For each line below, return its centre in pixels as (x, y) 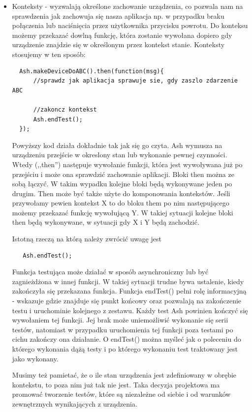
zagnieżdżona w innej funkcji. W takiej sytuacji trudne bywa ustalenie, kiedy (128, 281)
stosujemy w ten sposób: (49, 54)
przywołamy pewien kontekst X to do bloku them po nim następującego (121, 203)
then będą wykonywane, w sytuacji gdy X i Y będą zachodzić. (106, 222)
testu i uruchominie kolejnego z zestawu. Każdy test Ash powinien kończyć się (130, 310)
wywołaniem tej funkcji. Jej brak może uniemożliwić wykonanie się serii (120, 320)
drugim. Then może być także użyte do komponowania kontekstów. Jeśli (121, 193)
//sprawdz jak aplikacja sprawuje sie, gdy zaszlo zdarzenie (135, 81)
